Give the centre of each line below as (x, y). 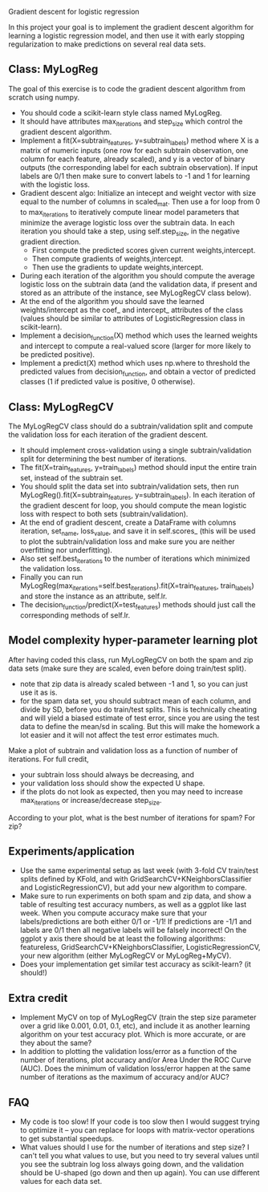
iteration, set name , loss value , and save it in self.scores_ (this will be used (138, 531)
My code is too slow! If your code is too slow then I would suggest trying (140, 1121)
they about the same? (56, 1043)
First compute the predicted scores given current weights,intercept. (144, 250)
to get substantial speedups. (67, 1139)
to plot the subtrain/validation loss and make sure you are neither (127, 541)
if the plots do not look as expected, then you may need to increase (131, 791)
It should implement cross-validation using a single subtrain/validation (136, 450)
